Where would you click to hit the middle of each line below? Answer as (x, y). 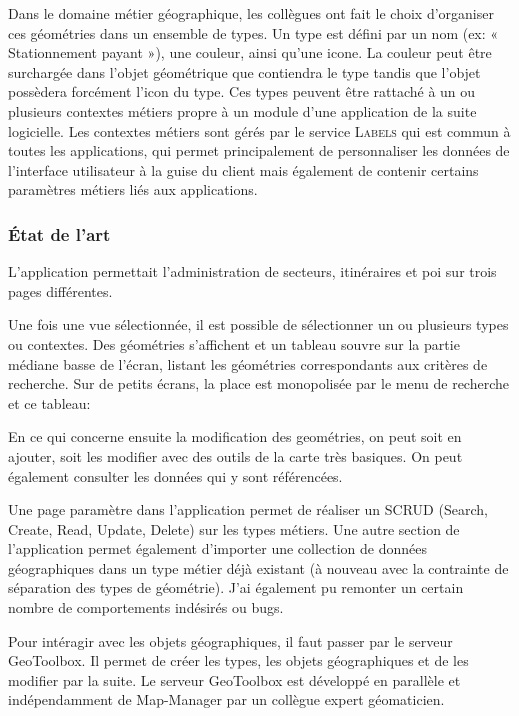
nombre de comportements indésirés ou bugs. (146, 607)
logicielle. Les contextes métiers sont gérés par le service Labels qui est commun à (259, 130)
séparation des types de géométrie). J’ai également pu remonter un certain (236, 587)
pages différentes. (60, 290)
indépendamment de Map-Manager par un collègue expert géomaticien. (226, 699)
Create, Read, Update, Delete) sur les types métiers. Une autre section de (234, 528)
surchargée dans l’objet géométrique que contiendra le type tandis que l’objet (244, 71)
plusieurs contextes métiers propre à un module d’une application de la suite (242, 110)
